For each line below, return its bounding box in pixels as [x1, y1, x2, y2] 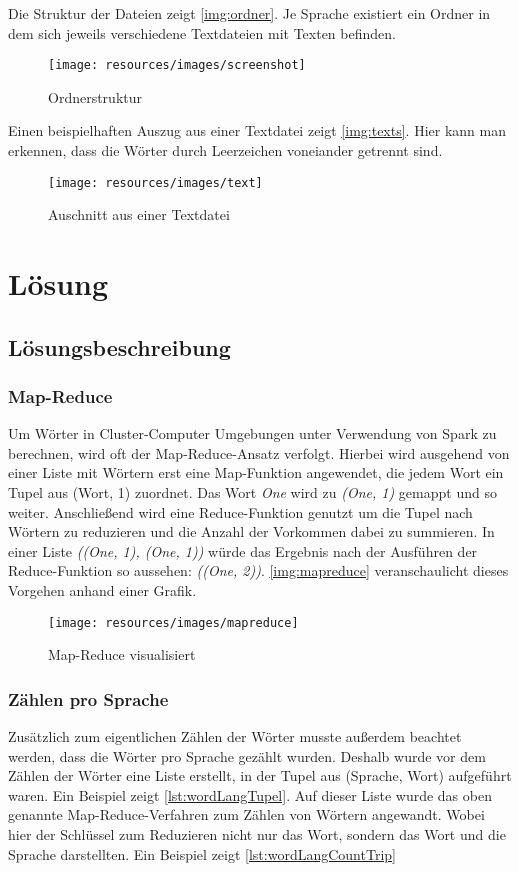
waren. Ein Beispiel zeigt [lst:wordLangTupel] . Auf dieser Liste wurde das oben [8, 784, 492, 805]
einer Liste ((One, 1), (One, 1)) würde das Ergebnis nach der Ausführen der [8, 540, 478, 561]
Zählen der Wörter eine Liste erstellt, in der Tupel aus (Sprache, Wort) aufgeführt [8, 765, 512, 786]
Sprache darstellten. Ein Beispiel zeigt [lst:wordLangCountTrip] [8, 843, 396, 864]
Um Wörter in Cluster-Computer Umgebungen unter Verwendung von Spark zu [8, 423, 497, 444]
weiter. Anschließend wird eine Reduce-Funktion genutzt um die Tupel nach [8, 501, 473, 522]
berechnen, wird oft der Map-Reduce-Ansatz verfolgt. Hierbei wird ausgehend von [8, 442, 510, 463]
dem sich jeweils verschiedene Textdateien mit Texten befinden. [8, 22, 396, 43]
